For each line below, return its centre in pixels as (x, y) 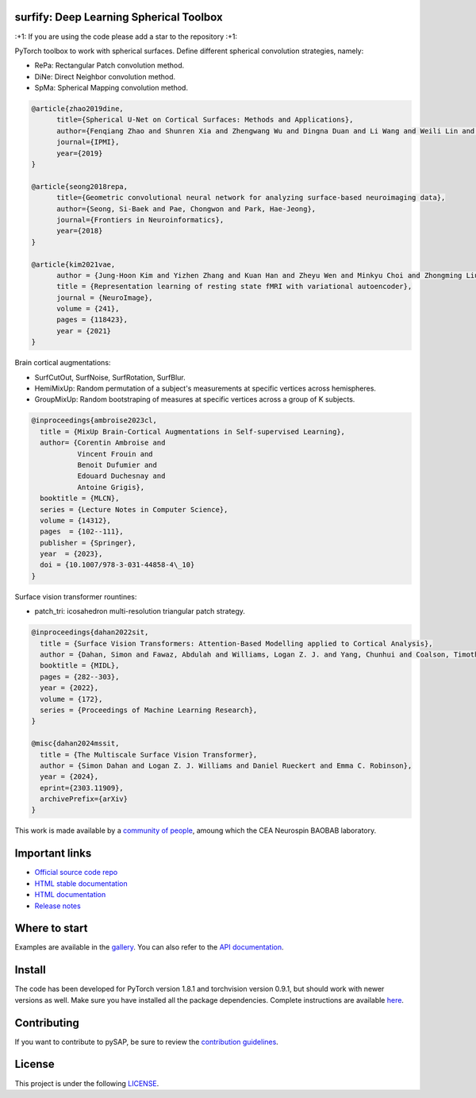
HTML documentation (70, 895)
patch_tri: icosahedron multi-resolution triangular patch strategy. (140, 611)
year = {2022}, (69, 688)
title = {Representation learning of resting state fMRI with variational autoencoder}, (234, 287)
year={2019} (80, 153)
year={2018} (80, 231)
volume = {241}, (88, 309)
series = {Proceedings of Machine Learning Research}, (149, 710)
